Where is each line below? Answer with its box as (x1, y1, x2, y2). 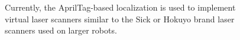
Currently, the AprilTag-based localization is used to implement (5, 1, 236, 13)
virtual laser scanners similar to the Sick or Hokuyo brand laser (5, 12, 235, 25)
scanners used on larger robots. (5, 24, 117, 36)
